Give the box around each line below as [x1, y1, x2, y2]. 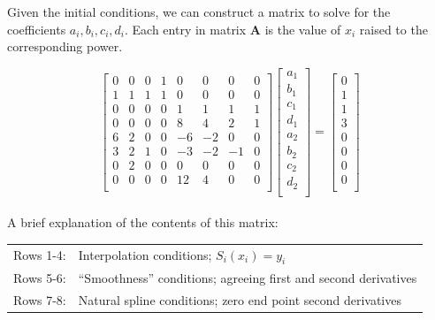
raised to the [359, 19, 428, 38]
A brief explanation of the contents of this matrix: [7, 213, 279, 232]
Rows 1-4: [13, 246, 66, 264]
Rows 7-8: [13, 290, 66, 309]
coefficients [7, 19, 66, 38]
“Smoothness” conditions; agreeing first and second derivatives [78, 268, 417, 286]
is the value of [264, 19, 341, 38]
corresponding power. [7, 37, 123, 56]
